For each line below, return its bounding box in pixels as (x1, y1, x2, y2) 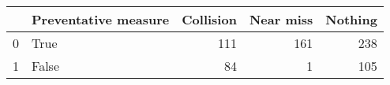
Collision (182, 10, 237, 28)
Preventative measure (32, 10, 170, 28)
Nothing (325, 10, 377, 28)
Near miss (249, 10, 313, 28)
